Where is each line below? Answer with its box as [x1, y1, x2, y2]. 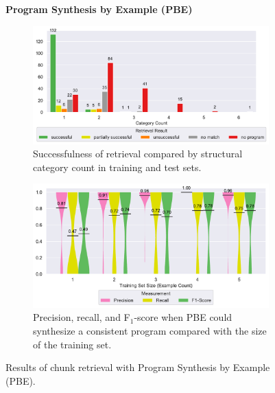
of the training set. [33, 337, 112, 351]
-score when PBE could [134, 310, 232, 324]
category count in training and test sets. [33, 159, 202, 174]
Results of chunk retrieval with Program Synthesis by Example [5, 360, 270, 374]
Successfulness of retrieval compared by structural [33, 146, 243, 161]
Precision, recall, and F [33, 310, 130, 324]
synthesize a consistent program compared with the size [33, 323, 267, 337]
